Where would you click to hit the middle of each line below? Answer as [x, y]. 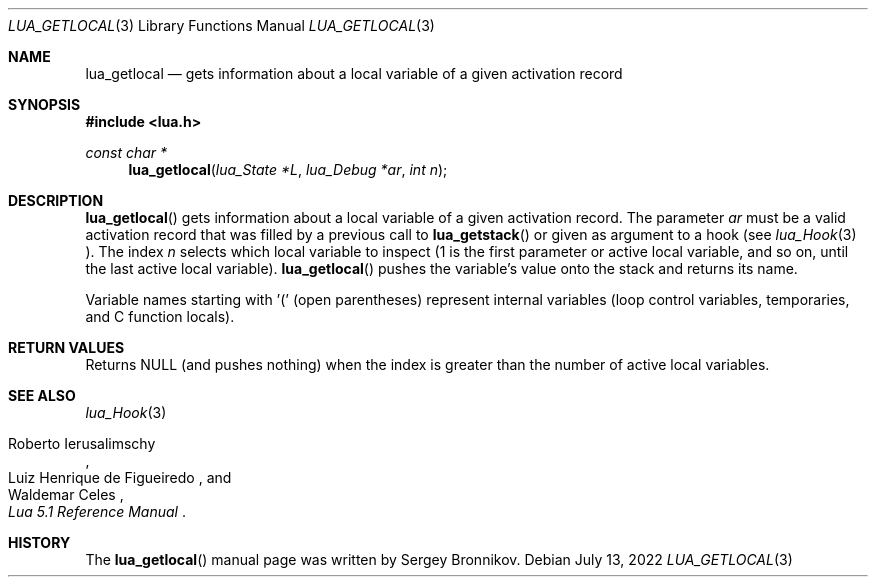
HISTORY [39, 542]
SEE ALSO [42, 395]
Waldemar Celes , [66, 494]
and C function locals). [160, 316]
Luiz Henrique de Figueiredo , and [120, 477]
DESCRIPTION [56, 200]
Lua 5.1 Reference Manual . [97, 511]
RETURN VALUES [66, 347]
